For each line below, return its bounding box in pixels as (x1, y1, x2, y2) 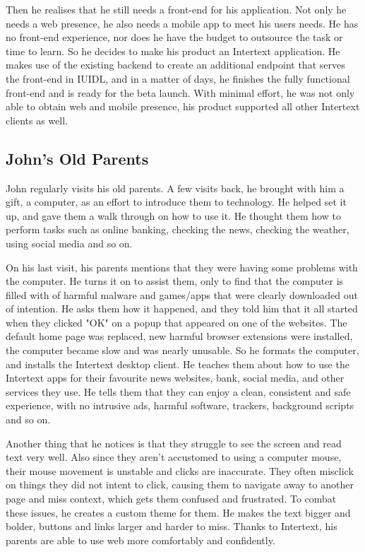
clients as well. (6, 112, 68, 127)
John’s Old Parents (6, 147, 149, 169)
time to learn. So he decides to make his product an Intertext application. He (6, 43, 340, 58)
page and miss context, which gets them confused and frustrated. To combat (6, 491, 337, 506)
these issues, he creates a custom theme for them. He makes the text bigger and (6, 505, 351, 519)
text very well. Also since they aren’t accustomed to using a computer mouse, (6, 450, 342, 464)
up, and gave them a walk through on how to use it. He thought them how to (6, 208, 341, 223)
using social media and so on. (6, 235, 133, 250)
